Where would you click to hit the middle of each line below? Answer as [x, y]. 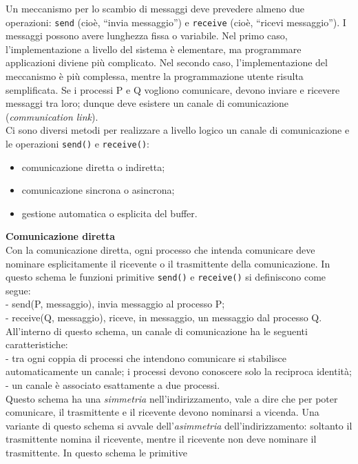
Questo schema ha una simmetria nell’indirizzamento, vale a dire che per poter [172, 398]
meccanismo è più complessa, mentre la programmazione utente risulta [155, 76]
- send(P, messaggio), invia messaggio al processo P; [115, 304]
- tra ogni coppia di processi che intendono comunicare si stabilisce [146, 357]
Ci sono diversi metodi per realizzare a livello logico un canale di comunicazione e [178, 130]
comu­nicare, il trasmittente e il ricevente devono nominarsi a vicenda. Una [162, 412]
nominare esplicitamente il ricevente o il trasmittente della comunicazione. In [168, 263]
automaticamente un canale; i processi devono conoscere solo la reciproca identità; [179, 371]
